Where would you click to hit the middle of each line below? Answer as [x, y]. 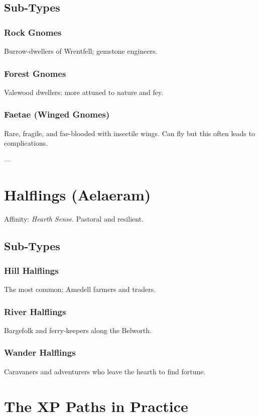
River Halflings [35, 311]
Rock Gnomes [33, 32]
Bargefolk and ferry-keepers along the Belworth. [78, 330]
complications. [26, 143]
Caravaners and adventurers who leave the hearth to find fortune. [105, 371]
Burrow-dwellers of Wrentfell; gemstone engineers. [81, 51]
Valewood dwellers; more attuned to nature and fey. [84, 92]
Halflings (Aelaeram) [78, 194]
